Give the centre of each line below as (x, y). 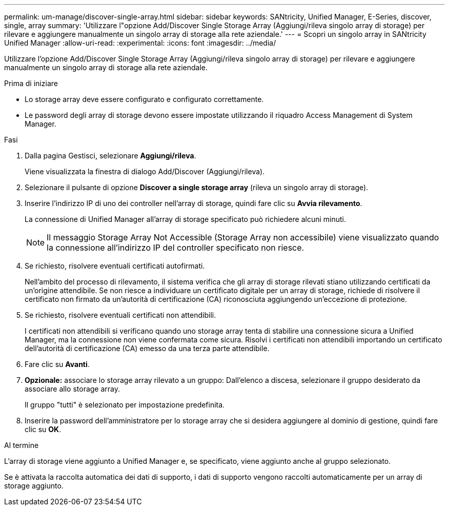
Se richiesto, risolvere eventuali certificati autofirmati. (115, 266)
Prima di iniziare (31, 83)
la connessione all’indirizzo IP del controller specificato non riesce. (176, 248)
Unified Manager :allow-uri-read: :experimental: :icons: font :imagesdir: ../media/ (140, 43)
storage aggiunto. (34, 486)
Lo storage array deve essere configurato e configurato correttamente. (144, 99)
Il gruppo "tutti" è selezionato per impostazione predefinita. (125, 405)
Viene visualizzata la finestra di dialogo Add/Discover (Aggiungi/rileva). (145, 171)
